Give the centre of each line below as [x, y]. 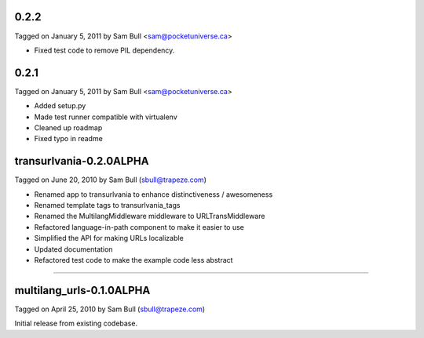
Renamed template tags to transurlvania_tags [107, 205]
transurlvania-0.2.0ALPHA [82, 161]
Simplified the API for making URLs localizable [109, 238]
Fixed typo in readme [69, 139]
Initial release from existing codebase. [76, 323]
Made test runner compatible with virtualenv [106, 117]
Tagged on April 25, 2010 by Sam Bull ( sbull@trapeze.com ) [110, 309]
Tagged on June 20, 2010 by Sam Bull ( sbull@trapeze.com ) [111, 180]
